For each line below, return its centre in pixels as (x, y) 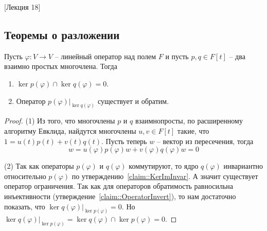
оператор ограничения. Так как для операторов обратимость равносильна (119, 186)
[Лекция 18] (22, 7)
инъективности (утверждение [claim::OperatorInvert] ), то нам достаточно (120, 196)
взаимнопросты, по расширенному (189, 121)
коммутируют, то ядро (164, 166)
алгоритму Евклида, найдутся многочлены (70, 131)
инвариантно (243, 166)
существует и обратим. (133, 101)
